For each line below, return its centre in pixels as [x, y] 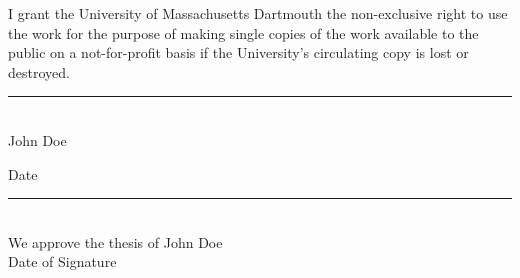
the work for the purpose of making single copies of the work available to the [243, 32]
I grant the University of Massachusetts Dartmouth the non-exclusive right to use [258, 13]
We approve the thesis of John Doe [115, 241]
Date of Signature [62, 261]
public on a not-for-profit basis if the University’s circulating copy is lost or [238, 52]
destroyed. [39, 71]
